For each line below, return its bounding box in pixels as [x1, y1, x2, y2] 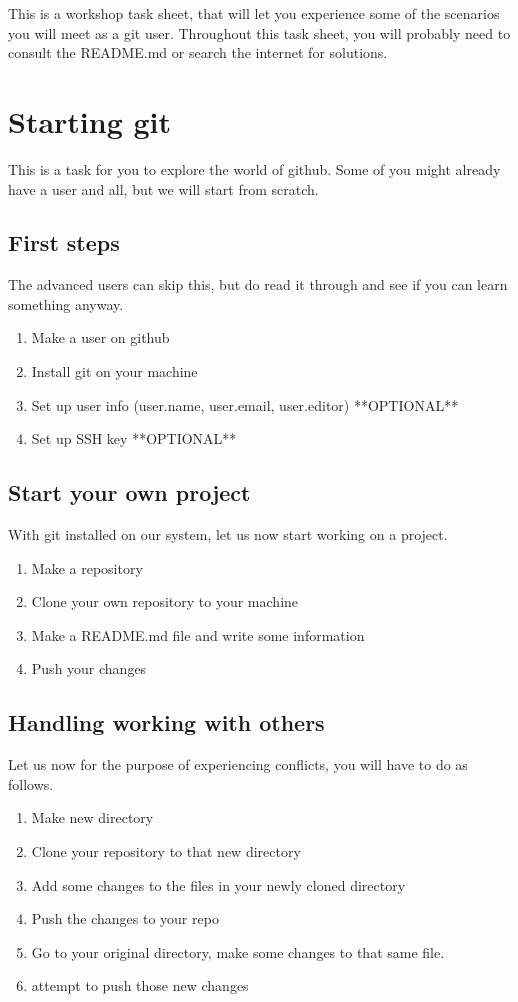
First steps [8, 227, 120, 258]
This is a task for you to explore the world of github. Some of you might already [8, 158, 501, 179]
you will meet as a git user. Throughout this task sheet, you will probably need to [8, 22, 511, 43]
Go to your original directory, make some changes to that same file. [31, 941, 445, 962]
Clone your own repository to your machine [31, 591, 299, 612]
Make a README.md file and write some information [31, 624, 365, 645]
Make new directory [31, 807, 154, 828]
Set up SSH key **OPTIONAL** [31, 428, 237, 449]
